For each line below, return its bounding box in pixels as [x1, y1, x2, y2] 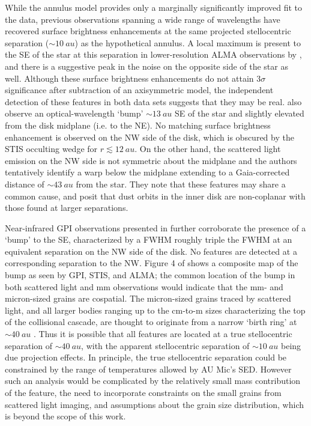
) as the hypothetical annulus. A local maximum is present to [74, 36, 301, 49]
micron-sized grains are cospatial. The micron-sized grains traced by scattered [5, 292, 291, 305]
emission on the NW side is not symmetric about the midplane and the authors [5, 154, 297, 166]
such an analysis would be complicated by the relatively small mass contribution [5, 374, 301, 387]
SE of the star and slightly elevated [175, 107, 304, 120]
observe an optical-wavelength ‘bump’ [5, 107, 143, 120]
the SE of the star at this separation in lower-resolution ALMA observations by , [5, 48, 302, 61]
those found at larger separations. [5, 201, 128, 214]
